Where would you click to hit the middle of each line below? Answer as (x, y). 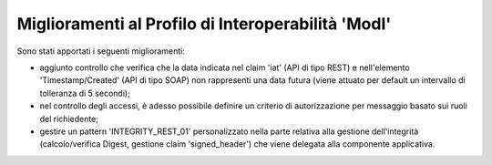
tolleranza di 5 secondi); (85, 93)
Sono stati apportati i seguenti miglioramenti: (101, 51)
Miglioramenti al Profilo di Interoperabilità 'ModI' (204, 24)
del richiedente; (69, 119)
